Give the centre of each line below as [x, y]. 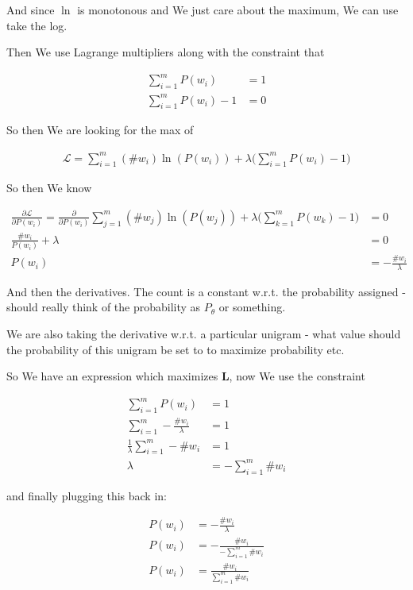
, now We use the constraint [297, 376]
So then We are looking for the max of [100, 130]
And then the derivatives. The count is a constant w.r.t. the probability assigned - [206, 291]
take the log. [37, 25]
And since [31, 10]
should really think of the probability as [104, 307]
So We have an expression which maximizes [112, 376]
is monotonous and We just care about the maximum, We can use [238, 10]
